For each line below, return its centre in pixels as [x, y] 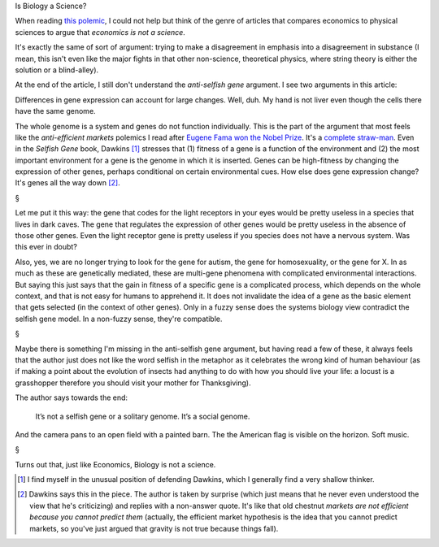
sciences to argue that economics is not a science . [100, 32]
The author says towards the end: [72, 397]
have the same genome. [56, 111]
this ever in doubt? [46, 247]
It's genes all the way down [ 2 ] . [68, 183]
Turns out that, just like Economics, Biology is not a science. [115, 464]
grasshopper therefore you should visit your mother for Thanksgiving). [133, 383]
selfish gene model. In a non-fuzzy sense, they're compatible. [119, 319]
